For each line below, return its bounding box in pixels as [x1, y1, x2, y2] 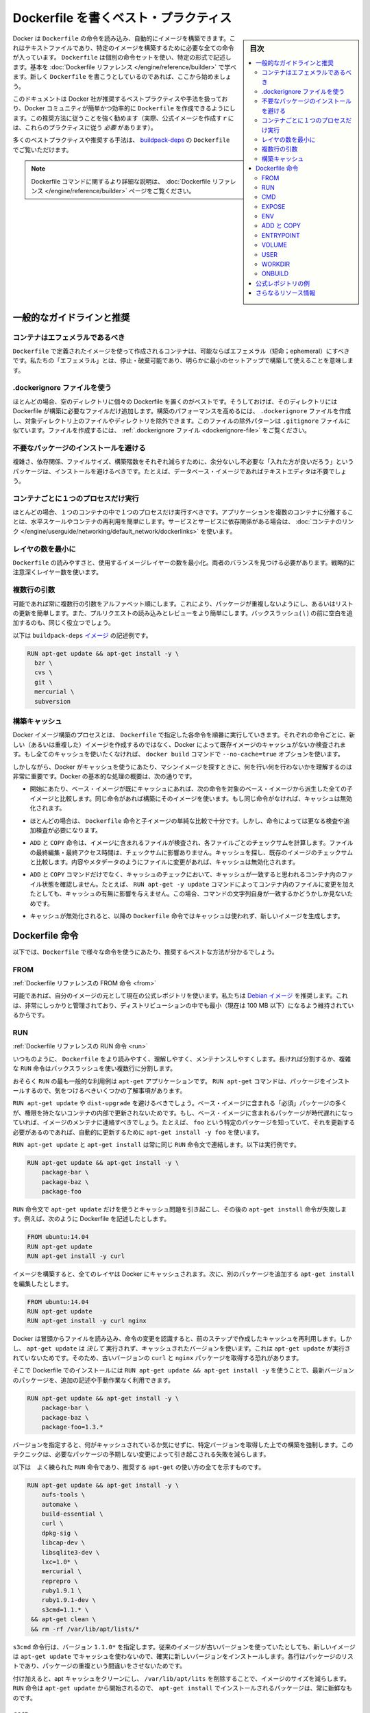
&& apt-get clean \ [31, 1616, 96, 1623]
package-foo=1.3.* [41, 1423, 103, 1431]
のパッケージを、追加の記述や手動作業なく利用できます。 [12, 1376, 175, 1384]
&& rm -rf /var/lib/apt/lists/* [31, 1625, 140, 1633]
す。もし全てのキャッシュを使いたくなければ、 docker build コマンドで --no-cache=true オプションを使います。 [12, 750, 344, 759]
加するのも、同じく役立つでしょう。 [12, 619, 114, 627]
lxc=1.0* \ [41, 1557, 78, 1566]
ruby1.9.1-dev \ [41, 1597, 96, 1604]
